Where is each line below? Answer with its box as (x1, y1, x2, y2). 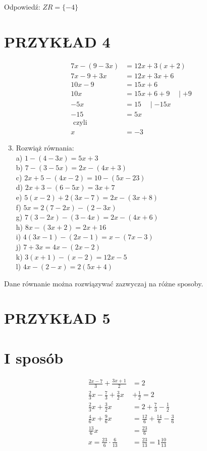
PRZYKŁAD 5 (4, 308, 111, 328)
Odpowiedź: (4, 2, 40, 12)
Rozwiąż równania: (16, 142, 74, 153)
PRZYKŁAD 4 (4, 31, 111, 52)
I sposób (4, 347, 64, 368)
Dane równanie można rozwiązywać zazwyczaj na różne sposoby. (4, 278, 203, 288)
